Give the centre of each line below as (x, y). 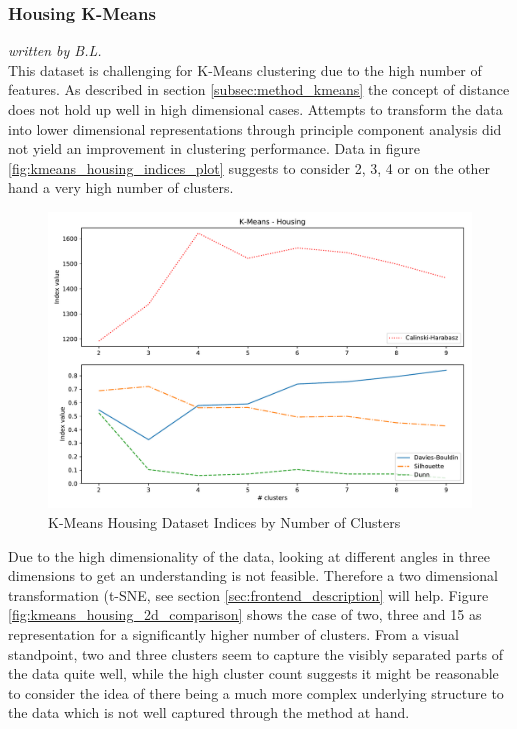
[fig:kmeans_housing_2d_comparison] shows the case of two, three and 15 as (245, 614)
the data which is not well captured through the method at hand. (209, 712)
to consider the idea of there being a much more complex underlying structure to (256, 692)
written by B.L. (55, 50)
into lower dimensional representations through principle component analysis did (255, 128)
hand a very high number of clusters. (121, 187)
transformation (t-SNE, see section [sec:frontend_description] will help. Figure (248, 594)
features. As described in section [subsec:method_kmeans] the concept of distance (259, 89)
